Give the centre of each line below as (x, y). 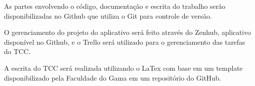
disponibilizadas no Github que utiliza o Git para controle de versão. (108, 15)
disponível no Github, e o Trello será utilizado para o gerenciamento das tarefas (125, 42)
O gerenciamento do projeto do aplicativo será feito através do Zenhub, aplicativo (127, 32)
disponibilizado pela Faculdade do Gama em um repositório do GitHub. (113, 77)
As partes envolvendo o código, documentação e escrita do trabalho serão (115, 6)
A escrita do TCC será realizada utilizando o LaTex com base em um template (124, 68)
